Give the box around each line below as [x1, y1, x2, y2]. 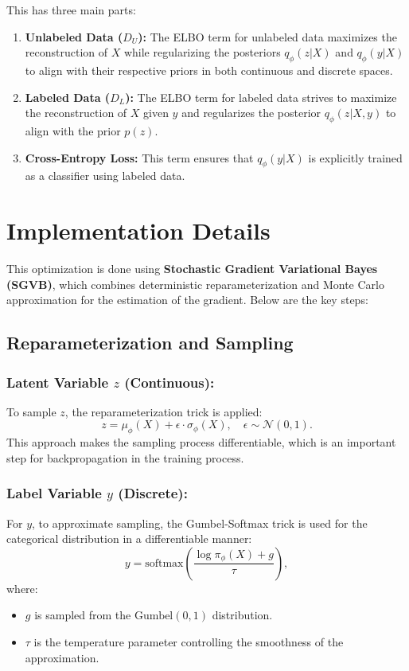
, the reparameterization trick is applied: [64, 403, 263, 419]
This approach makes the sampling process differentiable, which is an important [6, 434, 396, 451]
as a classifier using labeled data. [25, 167, 185, 184]
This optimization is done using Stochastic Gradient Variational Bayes [6, 260, 378, 277]
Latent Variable [6, 372, 109, 392]
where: [6, 579, 38, 596]
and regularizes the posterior [181, 104, 321, 121]
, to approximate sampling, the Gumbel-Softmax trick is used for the [32, 514, 368, 531]
